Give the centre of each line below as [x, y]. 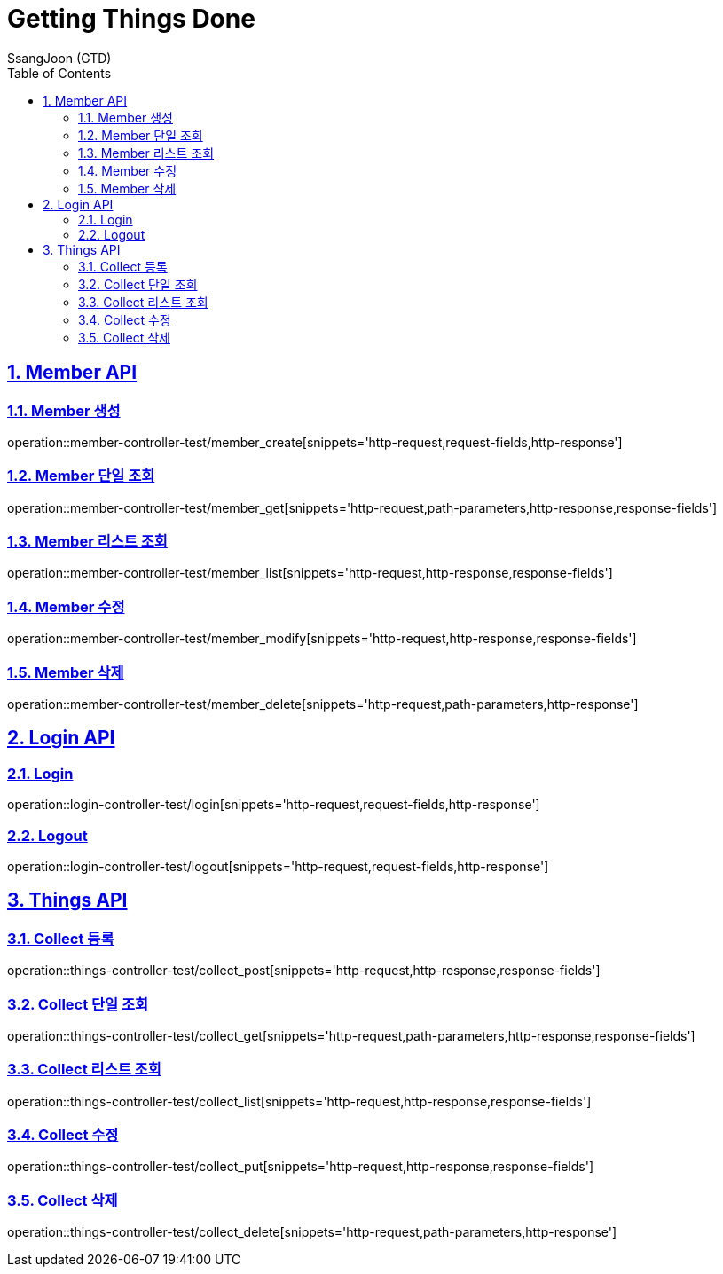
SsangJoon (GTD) [59, 58]
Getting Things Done [131, 19]
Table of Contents [59, 73]
